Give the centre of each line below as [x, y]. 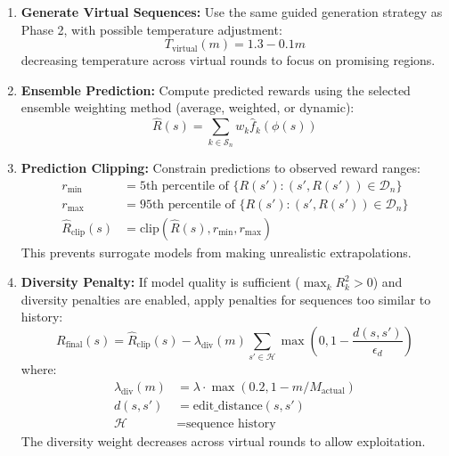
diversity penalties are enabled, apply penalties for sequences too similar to [226, 299]
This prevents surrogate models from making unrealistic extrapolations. [216, 252]
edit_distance [228, 406]
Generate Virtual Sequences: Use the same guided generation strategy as [232, 12]
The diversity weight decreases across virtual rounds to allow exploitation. [223, 441]
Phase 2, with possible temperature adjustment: [151, 29]
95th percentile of [187, 204]
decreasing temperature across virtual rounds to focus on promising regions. [228, 60]
